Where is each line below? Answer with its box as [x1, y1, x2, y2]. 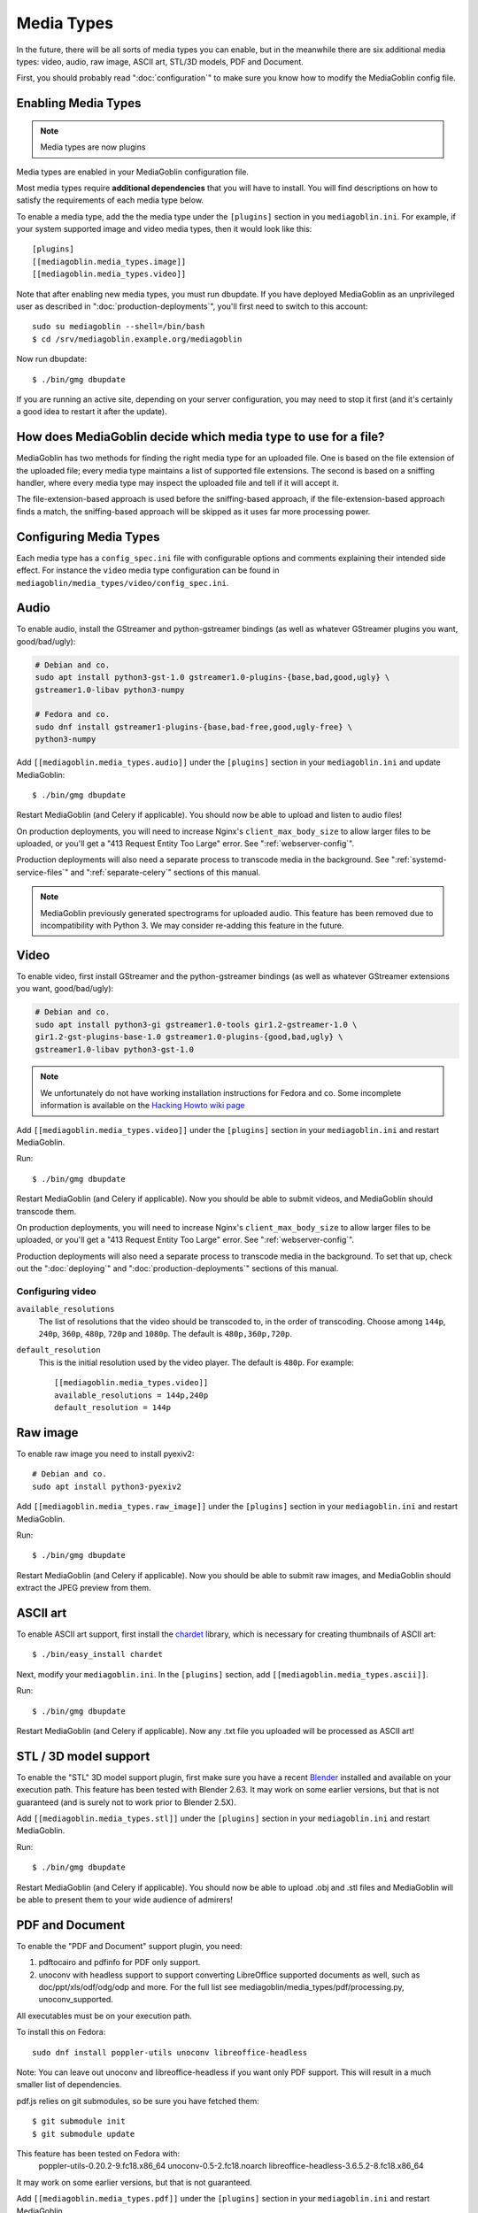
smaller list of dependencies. [16, 2079, 122, 2090]
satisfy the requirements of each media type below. [16, 195, 204, 205]
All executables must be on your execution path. [16, 2010, 192, 2021]
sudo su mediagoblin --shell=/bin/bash [32, 321, 205, 332]
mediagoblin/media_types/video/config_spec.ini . [16, 577, 229, 588]
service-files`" [16, 867, 69, 877]
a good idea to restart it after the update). [16, 406, 167, 417]
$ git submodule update [32, 2129, 135, 2139]
